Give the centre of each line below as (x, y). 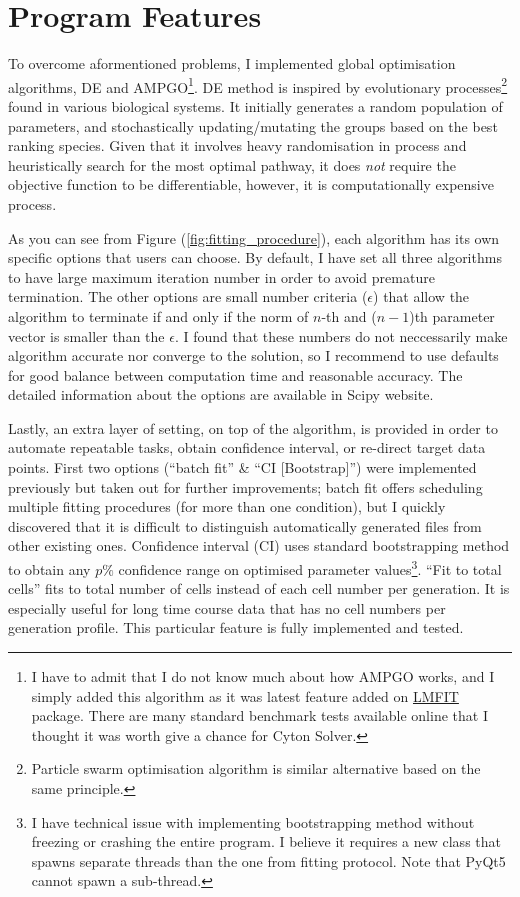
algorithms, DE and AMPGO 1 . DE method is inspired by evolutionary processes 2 (258, 85)
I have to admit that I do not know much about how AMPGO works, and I (263, 676)
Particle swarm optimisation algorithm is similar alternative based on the (256, 768)
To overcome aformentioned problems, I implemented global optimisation (232, 63)
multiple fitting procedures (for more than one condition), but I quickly (227, 506)
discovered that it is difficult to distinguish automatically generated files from (245, 525)
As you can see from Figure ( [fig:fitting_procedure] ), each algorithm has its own (254, 237)
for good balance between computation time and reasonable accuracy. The (235, 374)
